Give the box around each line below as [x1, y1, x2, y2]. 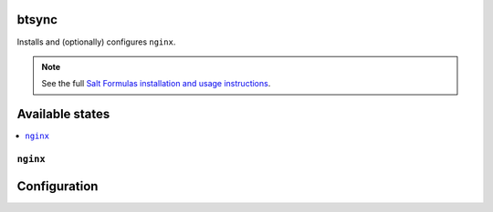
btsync [16, 12, 58, 27]
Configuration [16, 178, 99, 194]
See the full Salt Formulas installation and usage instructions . [41, 78, 271, 89]
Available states [16, 106, 110, 122]
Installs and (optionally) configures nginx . [16, 36, 176, 47]
